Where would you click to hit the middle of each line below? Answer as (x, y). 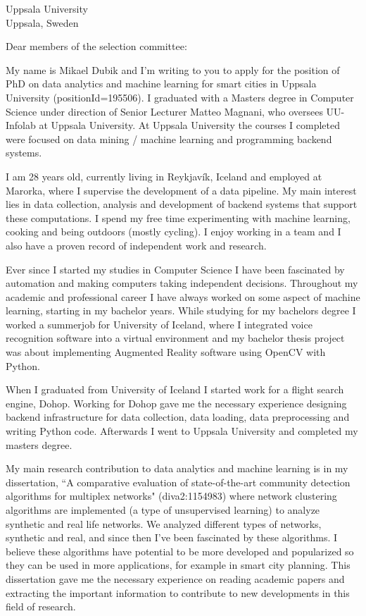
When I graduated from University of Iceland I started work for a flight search (175, 389)
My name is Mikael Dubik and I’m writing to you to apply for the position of (173, 69)
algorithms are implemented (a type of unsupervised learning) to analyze (163, 510)
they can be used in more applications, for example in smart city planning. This (178, 565)
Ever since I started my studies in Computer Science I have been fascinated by (175, 269)
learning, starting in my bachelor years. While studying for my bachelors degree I (181, 310)
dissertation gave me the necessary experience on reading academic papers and (175, 578)
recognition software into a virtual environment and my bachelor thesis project (175, 338)
